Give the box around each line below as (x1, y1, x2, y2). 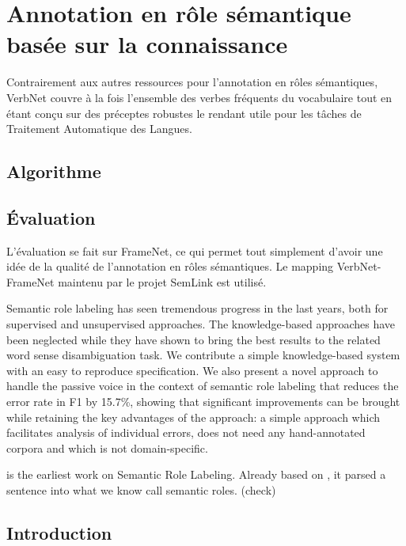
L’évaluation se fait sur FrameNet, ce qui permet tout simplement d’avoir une (6, 242, 383, 259)
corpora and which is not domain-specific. (6, 439, 208, 456)
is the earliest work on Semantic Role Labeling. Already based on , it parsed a (6, 466, 386, 483)
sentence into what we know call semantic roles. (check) (6, 481, 276, 498)
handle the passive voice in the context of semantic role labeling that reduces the (6, 377, 399, 394)
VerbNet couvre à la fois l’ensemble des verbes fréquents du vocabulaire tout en (6, 89, 393, 105)
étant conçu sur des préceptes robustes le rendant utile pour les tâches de (6, 104, 362, 121)
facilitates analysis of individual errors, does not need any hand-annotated (6, 424, 366, 441)
